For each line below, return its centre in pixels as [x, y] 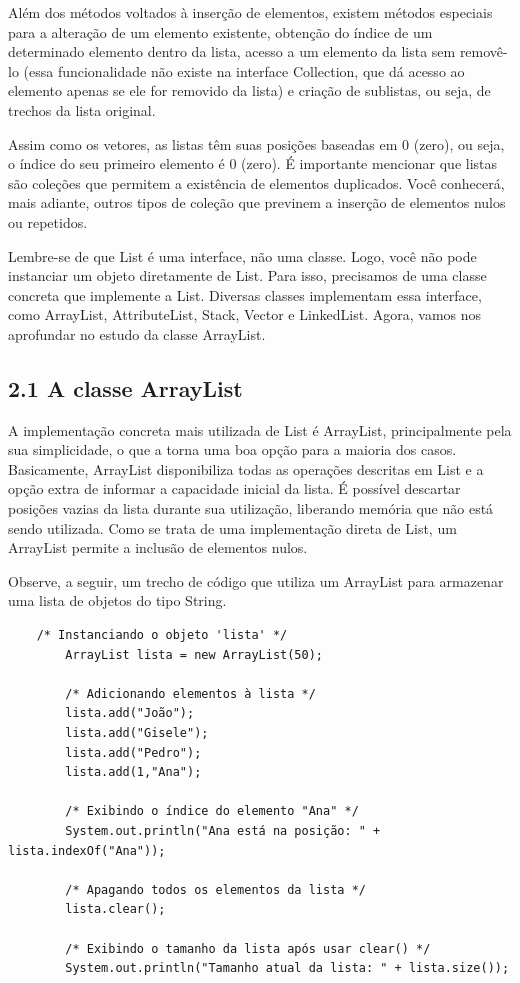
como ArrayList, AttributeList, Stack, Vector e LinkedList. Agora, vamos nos [245, 314]
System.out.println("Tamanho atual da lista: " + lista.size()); [287, 968]
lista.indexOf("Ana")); [87, 850]
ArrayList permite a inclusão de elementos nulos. [158, 547]
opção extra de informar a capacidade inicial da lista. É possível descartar [234, 488]
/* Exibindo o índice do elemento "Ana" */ [212, 811]
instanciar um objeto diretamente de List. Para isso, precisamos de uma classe [247, 275]
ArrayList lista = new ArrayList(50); [194, 654]
